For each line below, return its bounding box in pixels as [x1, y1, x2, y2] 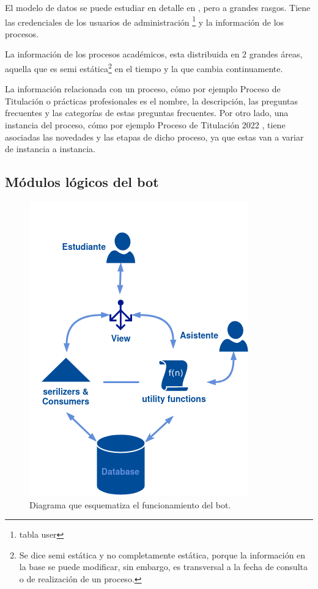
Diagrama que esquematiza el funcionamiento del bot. [29, 498, 231, 511]
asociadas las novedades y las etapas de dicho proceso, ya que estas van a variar [5, 130, 304, 143]
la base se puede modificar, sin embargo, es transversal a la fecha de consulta [19, 560, 308, 573]
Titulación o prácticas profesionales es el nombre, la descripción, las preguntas [5, 94, 298, 107]
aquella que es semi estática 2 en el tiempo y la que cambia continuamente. [5, 60, 283, 75]
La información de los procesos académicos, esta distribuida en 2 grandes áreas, [5, 48, 303, 60]
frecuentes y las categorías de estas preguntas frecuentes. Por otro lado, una [5, 106, 289, 119]
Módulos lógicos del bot [5, 172, 159, 191]
